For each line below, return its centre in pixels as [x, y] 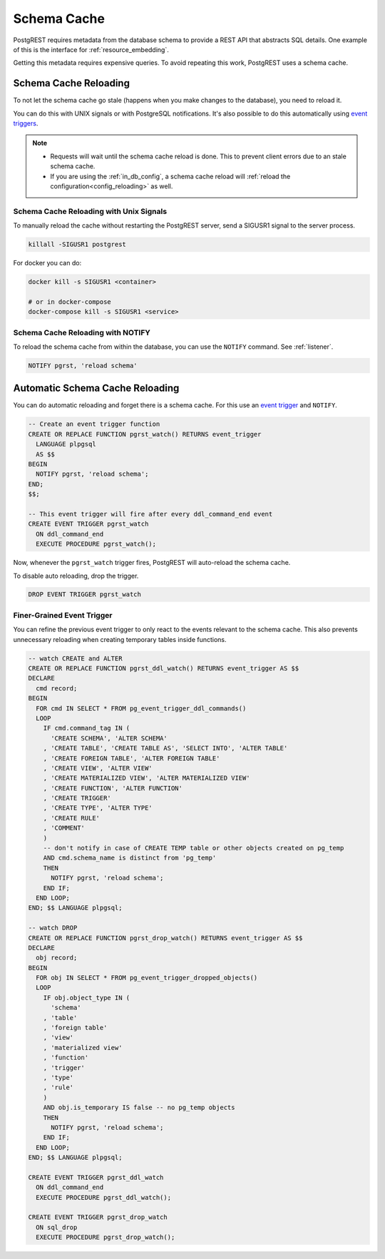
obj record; [57, 958]
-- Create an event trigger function [94, 424]
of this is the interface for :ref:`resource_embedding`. [91, 49]
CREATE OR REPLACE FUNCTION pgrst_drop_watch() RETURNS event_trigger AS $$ [165, 938]
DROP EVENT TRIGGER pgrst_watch [85, 595]
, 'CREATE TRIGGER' [77, 798]
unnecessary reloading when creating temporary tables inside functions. [120, 639]
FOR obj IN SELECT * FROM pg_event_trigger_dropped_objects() [147, 978]
